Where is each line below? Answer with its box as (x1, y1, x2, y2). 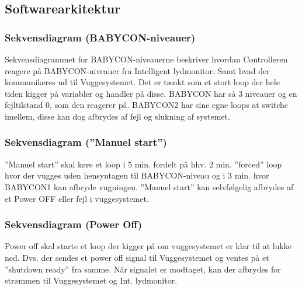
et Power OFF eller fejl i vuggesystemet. (5, 192, 149, 204)
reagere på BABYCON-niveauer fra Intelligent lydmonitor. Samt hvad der (5, 64, 270, 76)
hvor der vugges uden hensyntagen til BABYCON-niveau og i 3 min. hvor (5, 169, 269, 181)
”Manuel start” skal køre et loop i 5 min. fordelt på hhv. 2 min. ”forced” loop (5, 158, 282, 170)
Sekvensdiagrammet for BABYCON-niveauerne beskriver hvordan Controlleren (5, 53, 288, 65)
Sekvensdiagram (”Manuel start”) (5, 135, 167, 149)
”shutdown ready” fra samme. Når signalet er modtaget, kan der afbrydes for (5, 263, 281, 275)
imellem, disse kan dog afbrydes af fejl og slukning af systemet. (5, 110, 230, 122)
